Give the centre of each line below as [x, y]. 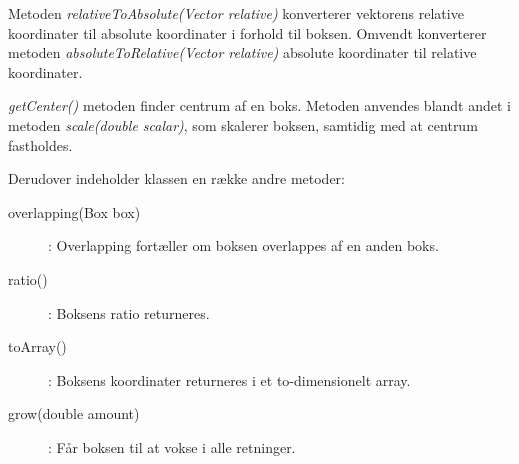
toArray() [37, 346]
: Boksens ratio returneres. [129, 312]
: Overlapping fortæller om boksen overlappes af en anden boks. [243, 245]
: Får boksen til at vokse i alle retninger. [172, 446]
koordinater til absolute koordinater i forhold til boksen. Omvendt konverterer [247, 32]
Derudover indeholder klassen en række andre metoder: [176, 178]
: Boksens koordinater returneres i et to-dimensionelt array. [229, 379]
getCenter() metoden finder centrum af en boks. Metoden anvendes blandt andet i [260, 105]
